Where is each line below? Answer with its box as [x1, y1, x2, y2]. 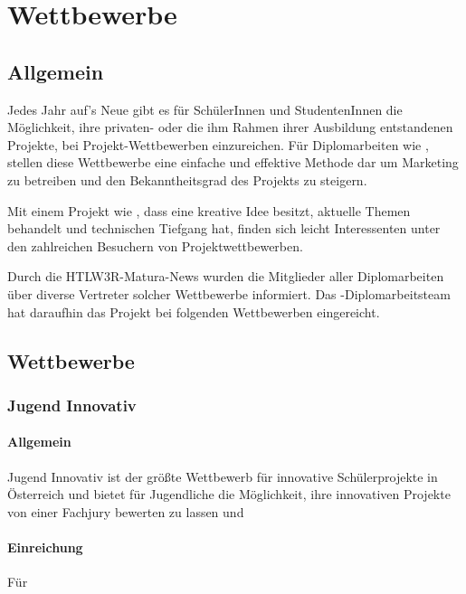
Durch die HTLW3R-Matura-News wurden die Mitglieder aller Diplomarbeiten [7, 267, 444, 286]
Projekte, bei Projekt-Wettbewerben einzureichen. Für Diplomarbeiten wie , [7, 135, 429, 154]
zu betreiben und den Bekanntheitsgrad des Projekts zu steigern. [7, 170, 367, 189]
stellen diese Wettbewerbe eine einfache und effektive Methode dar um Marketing [7, 153, 459, 172]
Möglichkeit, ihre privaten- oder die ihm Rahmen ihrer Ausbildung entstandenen [7, 118, 453, 137]
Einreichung [7, 537, 83, 556]
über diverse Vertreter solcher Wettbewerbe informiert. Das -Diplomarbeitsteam [7, 284, 451, 303]
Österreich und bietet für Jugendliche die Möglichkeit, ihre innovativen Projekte [7, 485, 451, 504]
